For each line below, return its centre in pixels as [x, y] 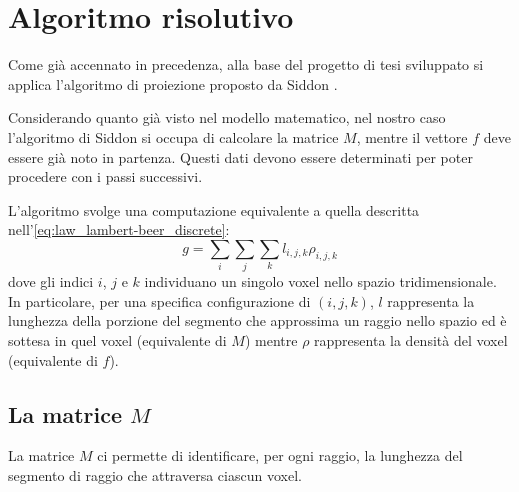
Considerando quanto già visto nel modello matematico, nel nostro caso [227, 117]
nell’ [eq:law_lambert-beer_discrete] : [119, 229]
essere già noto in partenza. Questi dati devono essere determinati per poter [240, 156]
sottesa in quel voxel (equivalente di [117, 339]
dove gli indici [51, 281]
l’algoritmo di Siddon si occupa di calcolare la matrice [173, 136]
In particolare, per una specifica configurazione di [159, 300]
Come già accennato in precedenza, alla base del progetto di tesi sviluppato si [246, 64]
